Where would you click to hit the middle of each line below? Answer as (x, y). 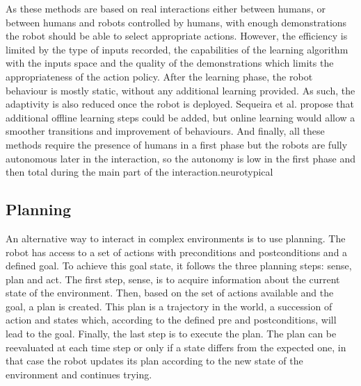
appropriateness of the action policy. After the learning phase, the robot (159, 76)
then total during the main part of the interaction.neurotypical (139, 172)
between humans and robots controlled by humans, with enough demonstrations (176, 22)
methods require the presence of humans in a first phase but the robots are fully (177, 144)
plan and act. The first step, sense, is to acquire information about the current (173, 279)
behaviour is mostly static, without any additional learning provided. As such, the (180, 90)
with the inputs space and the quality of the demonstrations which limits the (170, 63)
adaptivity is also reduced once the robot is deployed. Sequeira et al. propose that (180, 104)
